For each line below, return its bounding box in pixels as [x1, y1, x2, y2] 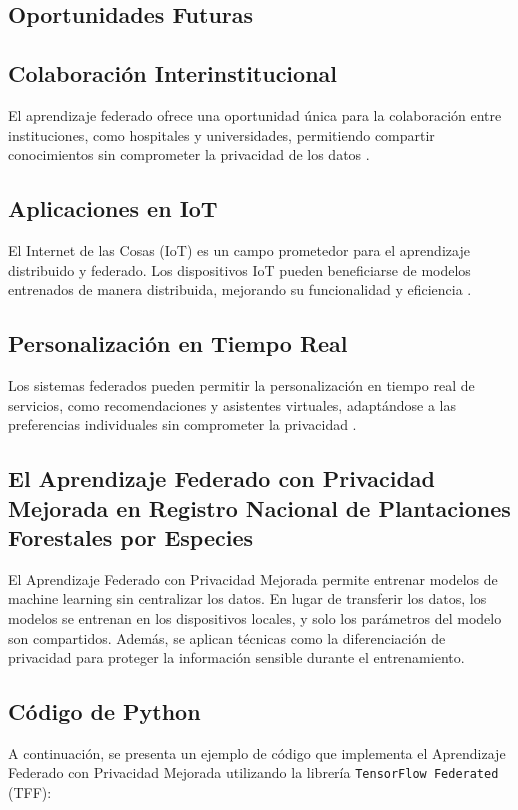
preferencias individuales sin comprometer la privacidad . [8, 414, 357, 435]
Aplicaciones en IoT [8, 193, 218, 224]
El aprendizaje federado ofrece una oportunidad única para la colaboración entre [8, 104, 502, 125]
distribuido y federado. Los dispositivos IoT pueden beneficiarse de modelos [8, 259, 471, 280]
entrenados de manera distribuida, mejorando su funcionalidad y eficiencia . [8, 279, 472, 300]
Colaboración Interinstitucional [8, 58, 338, 89]
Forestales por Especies [8, 521, 254, 552]
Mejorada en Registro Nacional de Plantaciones [8, 492, 511, 523]
